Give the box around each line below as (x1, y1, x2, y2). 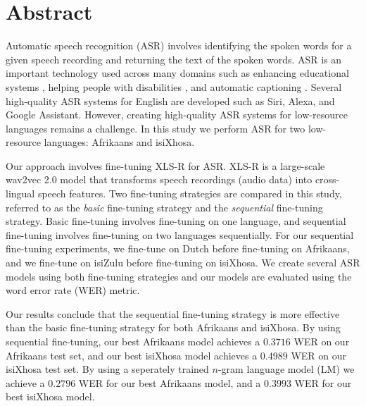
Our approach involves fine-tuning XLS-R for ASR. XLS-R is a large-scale (6, 158, 325, 173)
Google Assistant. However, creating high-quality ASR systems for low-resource (6, 107, 348, 122)
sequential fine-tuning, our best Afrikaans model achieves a (6, 334, 260, 348)
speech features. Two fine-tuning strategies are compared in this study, (37, 186, 342, 201)
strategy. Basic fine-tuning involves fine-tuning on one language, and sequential (6, 214, 346, 228)
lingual (6, 186, 35, 201)
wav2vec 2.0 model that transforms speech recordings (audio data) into (6, 172, 313, 187)
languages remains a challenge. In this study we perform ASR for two (6, 121, 305, 135)
